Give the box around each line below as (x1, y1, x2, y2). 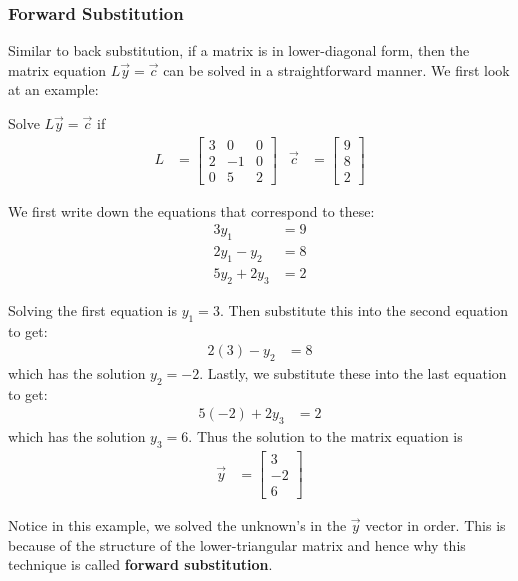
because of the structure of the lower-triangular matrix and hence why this (8, 534, 466, 555)
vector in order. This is (365, 515, 506, 536)
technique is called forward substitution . (8, 554, 273, 575)
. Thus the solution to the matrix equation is (188, 426, 463, 447)
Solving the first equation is (8, 299, 177, 320)
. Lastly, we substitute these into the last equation (199, 363, 507, 384)
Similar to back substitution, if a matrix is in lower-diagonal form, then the (8, 40, 470, 61)
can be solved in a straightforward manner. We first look (163, 59, 510, 80)
